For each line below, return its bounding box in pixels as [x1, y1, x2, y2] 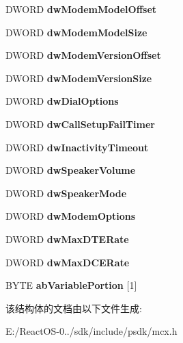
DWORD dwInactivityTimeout [5, 140, 149, 154]
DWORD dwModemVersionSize [5, 71, 152, 85]
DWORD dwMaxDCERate [5, 255, 130, 269]
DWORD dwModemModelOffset [5, 2, 157, 16]
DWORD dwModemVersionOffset [5, 48, 161, 62]
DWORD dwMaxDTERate [5, 231, 129, 246]
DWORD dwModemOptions [5, 209, 136, 223]
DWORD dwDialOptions [5, 94, 119, 108]
